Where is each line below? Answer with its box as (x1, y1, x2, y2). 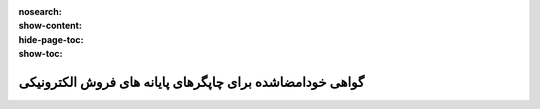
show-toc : (18, 48, 63, 60)
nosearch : (18, 6, 62, 17)
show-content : (18, 20, 82, 32)
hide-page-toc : (18, 33, 84, 45)
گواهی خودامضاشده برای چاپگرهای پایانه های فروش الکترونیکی (18, 73, 365, 90)
